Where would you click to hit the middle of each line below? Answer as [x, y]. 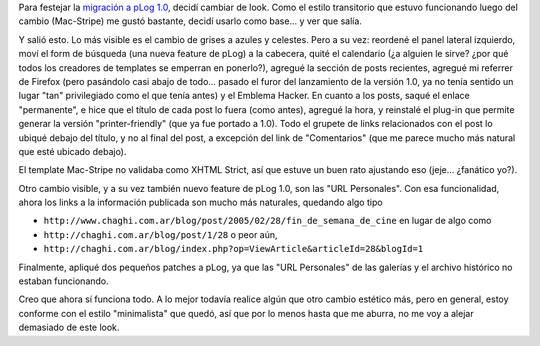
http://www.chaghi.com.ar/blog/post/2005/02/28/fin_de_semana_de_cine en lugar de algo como [267, 221]
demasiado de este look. [69, 327]
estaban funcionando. [63, 281]
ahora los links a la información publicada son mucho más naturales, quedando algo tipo [201, 202]
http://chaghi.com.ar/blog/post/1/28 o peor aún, [161, 234]
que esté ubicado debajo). [72, 151]
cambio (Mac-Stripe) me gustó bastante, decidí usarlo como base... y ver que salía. [190, 21]
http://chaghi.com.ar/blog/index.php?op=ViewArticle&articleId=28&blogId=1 [233, 249]
